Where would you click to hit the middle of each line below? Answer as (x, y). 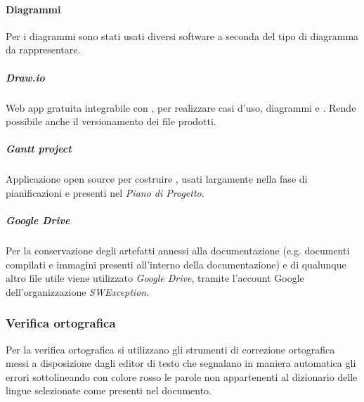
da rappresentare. (43, 50)
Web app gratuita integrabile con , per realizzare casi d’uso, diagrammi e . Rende (181, 107)
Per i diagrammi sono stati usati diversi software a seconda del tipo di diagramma (182, 35)
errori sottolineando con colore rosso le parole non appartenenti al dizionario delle (182, 376)
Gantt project (39, 149)
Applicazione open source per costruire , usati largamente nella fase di (157, 179)
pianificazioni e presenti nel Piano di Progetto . (105, 192)
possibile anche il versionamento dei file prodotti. (111, 121)
